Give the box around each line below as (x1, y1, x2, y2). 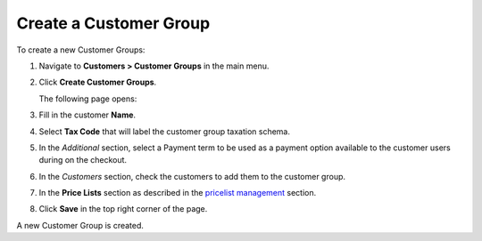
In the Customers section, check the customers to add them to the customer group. (38, 171, 346, 181)
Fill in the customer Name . (38, 109, 137, 120)
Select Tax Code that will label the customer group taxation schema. (38, 125, 290, 137)
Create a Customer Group (16, 13, 211, 33)
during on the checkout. (38, 155, 128, 165)
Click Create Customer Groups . (38, 76, 157, 88)
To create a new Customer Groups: (16, 44, 145, 55)
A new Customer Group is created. (16, 220, 145, 230)
